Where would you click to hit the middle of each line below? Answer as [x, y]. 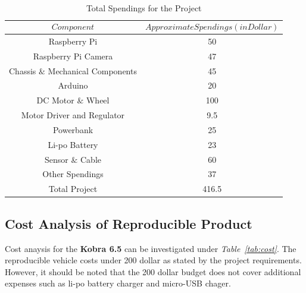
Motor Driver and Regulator [73, 115]
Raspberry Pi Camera [73, 56]
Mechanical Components [92, 70]
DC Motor [55, 100]
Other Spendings [73, 174]
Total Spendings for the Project [144, 8]
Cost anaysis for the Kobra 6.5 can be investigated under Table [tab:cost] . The [151, 248]
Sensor [56, 159]
